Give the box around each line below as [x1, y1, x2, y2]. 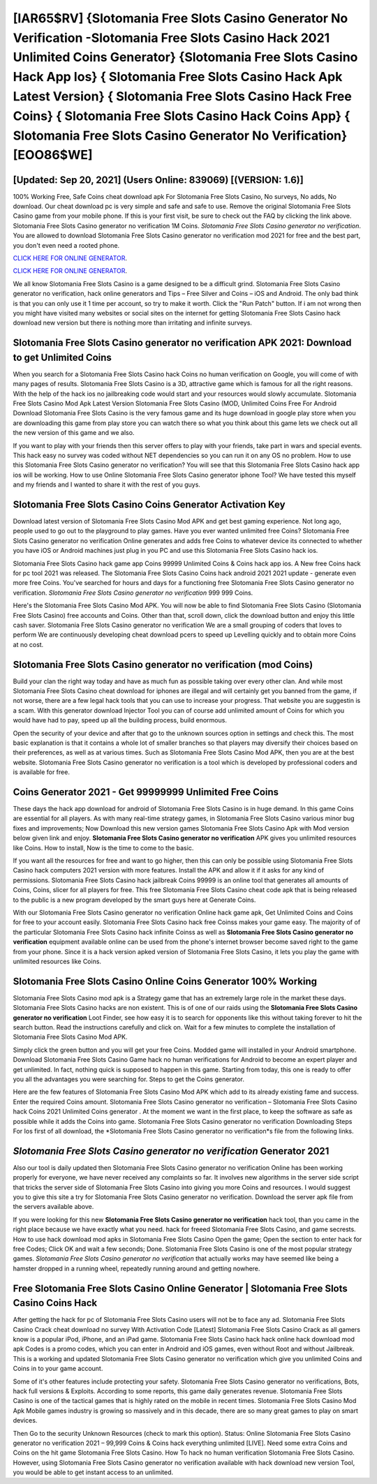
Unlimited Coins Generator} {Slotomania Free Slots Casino [13, 50, 358, 66]
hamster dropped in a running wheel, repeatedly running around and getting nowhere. [13, 1264, 260, 1272]
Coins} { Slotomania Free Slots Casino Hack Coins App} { [13, 108, 350, 124]
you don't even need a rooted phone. [13, 241, 120, 249]
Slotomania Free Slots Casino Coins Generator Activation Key [13, 498, 286, 510]
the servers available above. [13, 1203, 94, 1211]
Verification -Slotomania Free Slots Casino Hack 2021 [13, 30, 330, 45]
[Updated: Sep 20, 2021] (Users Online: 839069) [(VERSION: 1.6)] [13, 174, 304, 186]
